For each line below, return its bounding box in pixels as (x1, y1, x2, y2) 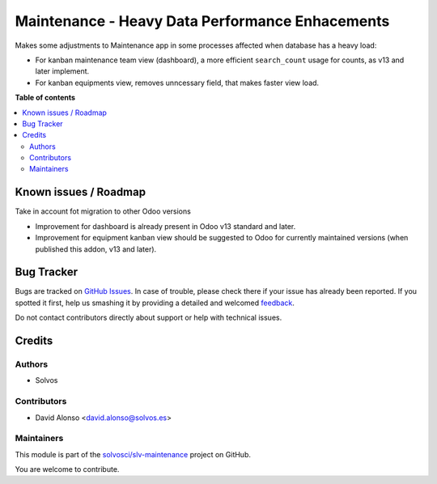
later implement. (35, 66, 90, 76)
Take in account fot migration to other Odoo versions (15, 206, 192, 216)
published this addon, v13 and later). (35, 244, 157, 254)
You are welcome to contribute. (15, 465, 120, 474)
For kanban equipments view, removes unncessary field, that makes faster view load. (35, 78, 320, 87)
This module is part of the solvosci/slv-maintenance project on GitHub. (15, 449, 251, 459)
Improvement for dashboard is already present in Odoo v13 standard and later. (35, 221, 296, 231)
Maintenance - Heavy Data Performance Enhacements (15, 12, 390, 30)
